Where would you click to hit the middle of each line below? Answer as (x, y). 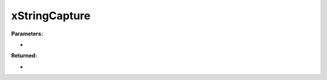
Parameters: (27, 34)
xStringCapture (51, 16)
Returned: (24, 56)
